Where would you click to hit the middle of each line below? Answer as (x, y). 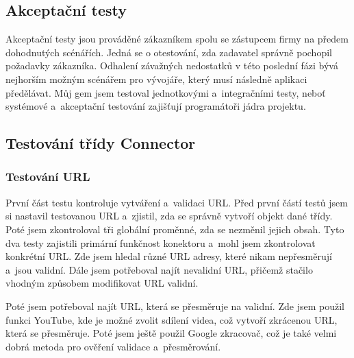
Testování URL (48, 177)
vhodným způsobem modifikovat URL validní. (102, 283)
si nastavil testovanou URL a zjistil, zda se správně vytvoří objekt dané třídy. (169, 216)
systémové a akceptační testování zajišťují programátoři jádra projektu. (156, 106)
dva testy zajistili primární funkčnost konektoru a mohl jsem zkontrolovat (161, 242)
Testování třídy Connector (101, 143)
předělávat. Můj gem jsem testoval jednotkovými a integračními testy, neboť (166, 92)
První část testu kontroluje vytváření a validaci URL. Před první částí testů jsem (177, 202)
